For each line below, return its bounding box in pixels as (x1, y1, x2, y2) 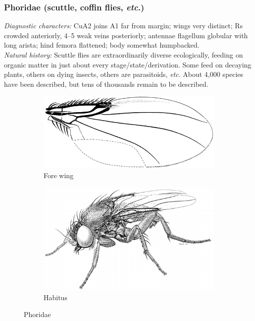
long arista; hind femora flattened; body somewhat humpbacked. (4, 40, 200, 50)
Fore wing (44, 170, 74, 180)
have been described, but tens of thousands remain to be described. (4, 78, 208, 89)
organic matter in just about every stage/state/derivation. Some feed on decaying (4, 59, 252, 69)
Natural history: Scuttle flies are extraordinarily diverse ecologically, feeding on (4, 50, 243, 60)
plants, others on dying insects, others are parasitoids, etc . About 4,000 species (4, 69, 244, 79)
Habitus (44, 292, 67, 302)
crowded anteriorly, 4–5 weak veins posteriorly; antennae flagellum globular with (4, 30, 248, 40)
